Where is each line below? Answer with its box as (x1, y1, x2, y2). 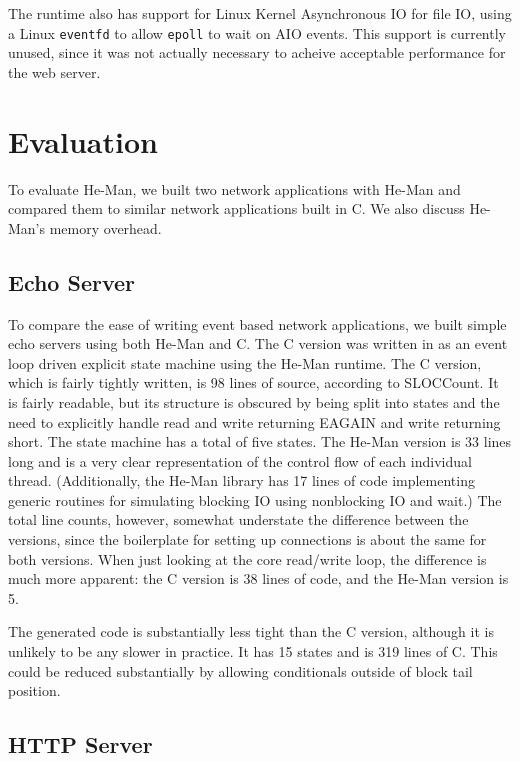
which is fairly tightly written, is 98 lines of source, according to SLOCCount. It (8, 372, 499, 393)
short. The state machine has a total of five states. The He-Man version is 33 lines (8, 431, 512, 452)
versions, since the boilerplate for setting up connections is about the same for (8, 529, 487, 550)
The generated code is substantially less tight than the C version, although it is (8, 621, 494, 642)
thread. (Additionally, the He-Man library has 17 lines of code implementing (8, 470, 475, 491)
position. (8, 680, 61, 701)
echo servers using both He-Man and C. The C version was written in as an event (8, 333, 508, 354)
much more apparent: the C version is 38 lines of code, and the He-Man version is (8, 568, 509, 589)
